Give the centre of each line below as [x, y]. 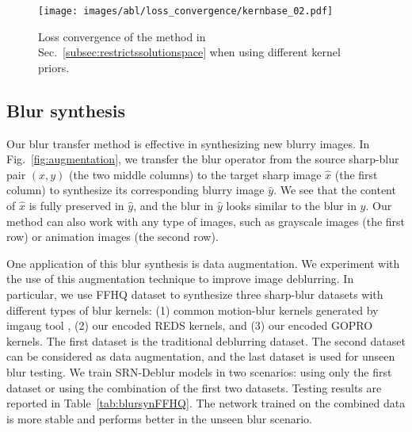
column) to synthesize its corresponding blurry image [135, 190]
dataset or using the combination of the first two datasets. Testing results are [194, 387]
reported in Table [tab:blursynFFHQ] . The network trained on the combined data [206, 403]
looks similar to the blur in [291, 206]
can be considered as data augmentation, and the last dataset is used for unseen [201, 356]
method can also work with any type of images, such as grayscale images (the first [206, 221]
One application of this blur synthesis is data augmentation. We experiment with [203, 263]
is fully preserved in [76, 206]
